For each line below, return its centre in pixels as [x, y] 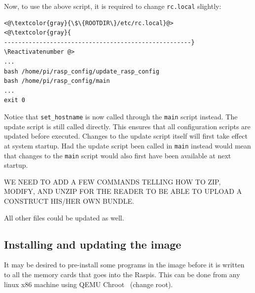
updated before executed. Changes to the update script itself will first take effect [126, 136]
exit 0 [15, 100]
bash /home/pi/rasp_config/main [57, 81]
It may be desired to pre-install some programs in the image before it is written [124, 265]
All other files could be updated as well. [64, 217]
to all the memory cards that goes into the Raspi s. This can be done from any [122, 274]
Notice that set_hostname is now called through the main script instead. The [121, 116]
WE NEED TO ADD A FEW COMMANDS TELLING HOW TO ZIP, [112, 181]
